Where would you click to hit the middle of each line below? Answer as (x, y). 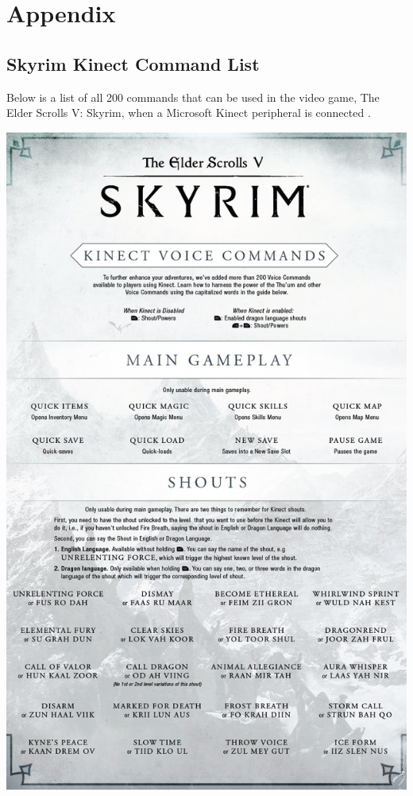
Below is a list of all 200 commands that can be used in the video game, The (193, 97)
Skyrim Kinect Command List (133, 63)
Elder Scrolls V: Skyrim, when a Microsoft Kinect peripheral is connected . (189, 113)
